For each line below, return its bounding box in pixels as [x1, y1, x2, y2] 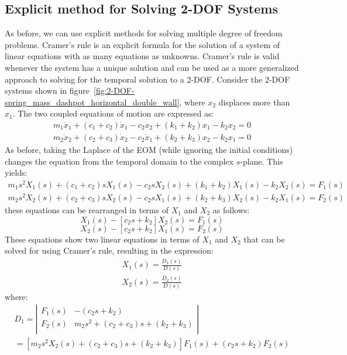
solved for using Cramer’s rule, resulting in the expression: [5, 244, 214, 257]
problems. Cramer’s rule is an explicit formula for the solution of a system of [5, 38, 280, 50]
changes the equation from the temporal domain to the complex [5, 155, 233, 167]
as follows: [212, 204, 250, 216]
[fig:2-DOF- [94, 84, 135, 97]
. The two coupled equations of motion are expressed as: [12, 107, 214, 120]
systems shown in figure [5, 84, 90, 97]
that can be [243, 233, 285, 245]
